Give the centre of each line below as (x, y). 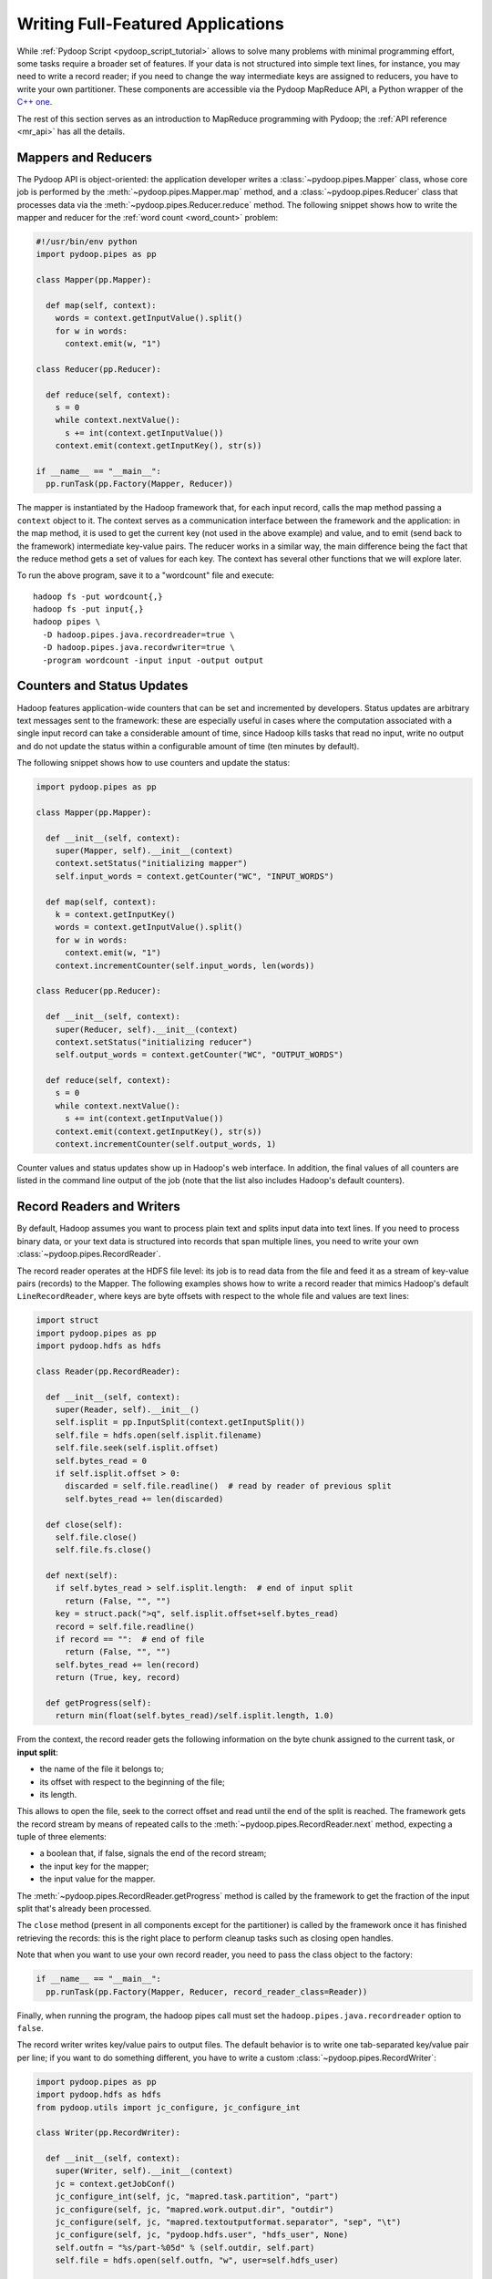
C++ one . (35, 102)
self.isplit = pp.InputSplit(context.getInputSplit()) (180, 1423)
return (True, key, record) (118, 1678)
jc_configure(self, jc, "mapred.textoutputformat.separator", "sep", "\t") (228, 2222)
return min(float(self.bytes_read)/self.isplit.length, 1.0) (195, 1716)
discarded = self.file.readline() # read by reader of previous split (228, 1486)
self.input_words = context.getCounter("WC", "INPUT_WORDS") (195, 876)
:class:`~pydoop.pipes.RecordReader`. (89, 1254)
